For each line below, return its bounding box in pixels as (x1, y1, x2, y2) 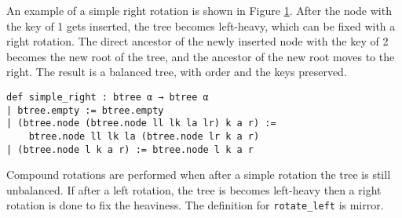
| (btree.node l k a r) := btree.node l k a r (6, 144, 254, 155)
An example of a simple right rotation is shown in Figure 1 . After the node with (6, 2, 392, 18)
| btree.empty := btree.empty (6, 104, 164, 116)
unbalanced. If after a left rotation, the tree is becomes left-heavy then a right (6, 181, 382, 198)
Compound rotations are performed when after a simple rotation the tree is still (6, 166, 391, 183)
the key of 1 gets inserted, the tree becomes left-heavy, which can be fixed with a (6, 17, 396, 34)
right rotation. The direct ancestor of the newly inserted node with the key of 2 (6, 33, 389, 49)
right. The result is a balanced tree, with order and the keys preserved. (6, 64, 347, 80)
